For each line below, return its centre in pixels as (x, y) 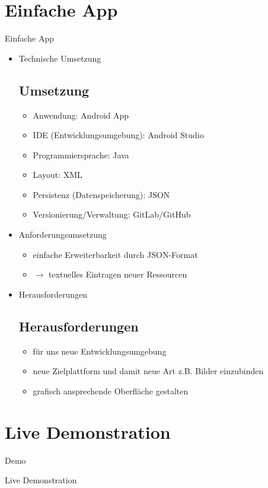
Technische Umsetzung (60, 58)
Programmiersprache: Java (81, 154)
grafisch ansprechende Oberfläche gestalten (111, 390)
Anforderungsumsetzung (63, 235)
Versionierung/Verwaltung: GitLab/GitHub (112, 214)
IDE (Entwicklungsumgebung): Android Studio (118, 135)
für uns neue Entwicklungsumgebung (100, 351)
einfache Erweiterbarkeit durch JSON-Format (115, 254)
